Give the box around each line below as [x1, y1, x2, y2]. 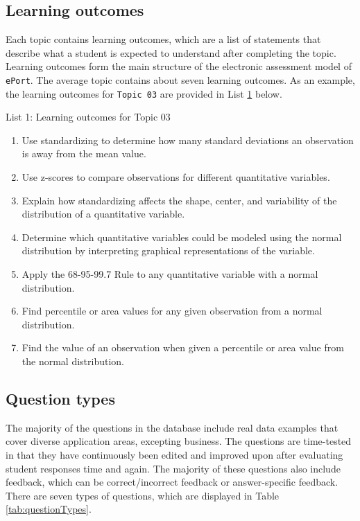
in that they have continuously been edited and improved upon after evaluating [6, 448, 343, 461]
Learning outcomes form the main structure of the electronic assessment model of [6, 59, 352, 73]
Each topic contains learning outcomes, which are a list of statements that [6, 32, 321, 46]
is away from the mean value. [22, 146, 146, 161]
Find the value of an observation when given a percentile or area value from [22, 340, 344, 355]
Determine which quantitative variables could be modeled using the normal [22, 229, 342, 244]
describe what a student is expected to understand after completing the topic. [6, 45, 336, 60]
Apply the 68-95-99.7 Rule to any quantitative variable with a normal [22, 267, 318, 281]
